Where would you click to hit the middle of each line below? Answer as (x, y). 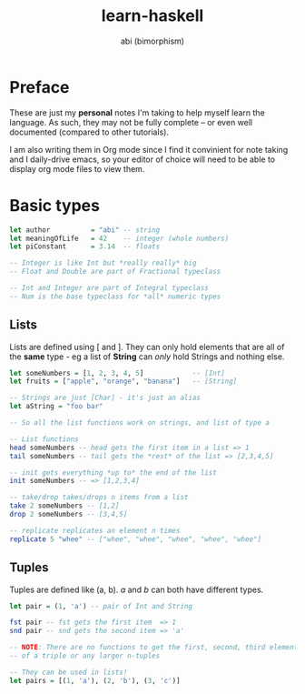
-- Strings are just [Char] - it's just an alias (105, 398)
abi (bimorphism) (152, 41)
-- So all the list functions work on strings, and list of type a (140, 423)
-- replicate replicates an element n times (95, 530)
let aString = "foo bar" (56, 407)
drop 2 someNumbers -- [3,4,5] (69, 515)
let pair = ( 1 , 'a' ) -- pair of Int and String (101, 606)
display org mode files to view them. (77, 168)
